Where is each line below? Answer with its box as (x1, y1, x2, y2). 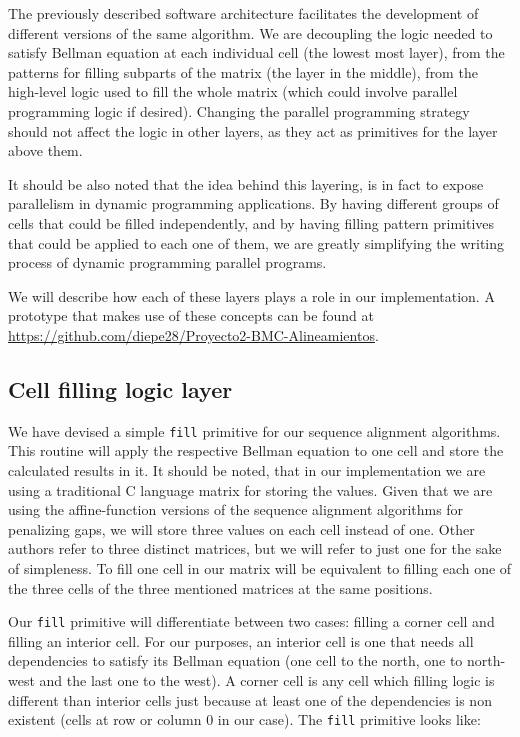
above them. (8, 140, 83, 161)
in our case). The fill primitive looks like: (217, 709, 481, 730)
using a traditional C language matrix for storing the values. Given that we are (8, 479, 493, 500)
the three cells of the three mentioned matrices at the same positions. (8, 577, 433, 598)
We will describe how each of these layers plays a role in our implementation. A (8, 285, 495, 306)
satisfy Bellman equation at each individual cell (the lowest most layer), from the (8, 42, 505, 63)
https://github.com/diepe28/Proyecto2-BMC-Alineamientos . (8, 324, 379, 345)
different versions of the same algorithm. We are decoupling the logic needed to (8, 22, 493, 43)
